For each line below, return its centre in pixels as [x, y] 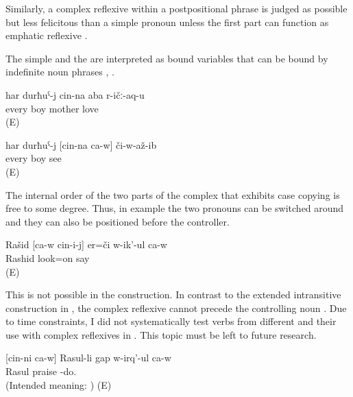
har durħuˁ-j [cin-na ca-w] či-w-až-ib [81, 144]
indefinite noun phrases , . [60, 72]
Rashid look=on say [48, 257]
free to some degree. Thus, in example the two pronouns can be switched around [175, 208]
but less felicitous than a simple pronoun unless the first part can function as [167, 22]
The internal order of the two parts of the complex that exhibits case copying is [173, 194]
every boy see [34, 158]
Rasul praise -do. [41, 371]
